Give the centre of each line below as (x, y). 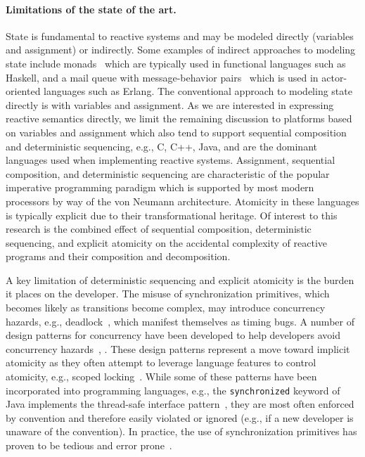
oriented (23, 91)
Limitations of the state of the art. (91, 9)
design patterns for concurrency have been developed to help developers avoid (173, 335)
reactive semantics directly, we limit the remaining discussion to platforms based (179, 118)
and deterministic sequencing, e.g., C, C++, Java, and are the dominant (161, 146)
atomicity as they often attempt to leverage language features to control (161, 362)
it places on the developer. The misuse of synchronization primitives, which (168, 294)
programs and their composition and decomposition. (118, 256)
